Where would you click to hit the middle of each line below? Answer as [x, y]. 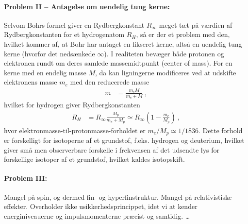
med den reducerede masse [110, 82]
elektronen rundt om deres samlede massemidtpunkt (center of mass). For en [118, 63]
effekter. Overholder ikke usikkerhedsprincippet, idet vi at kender [101, 206]
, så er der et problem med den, [183, 34]
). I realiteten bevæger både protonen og [164, 53]
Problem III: [25, 178]
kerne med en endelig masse [45, 72]
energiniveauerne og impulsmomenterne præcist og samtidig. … [97, 215]
